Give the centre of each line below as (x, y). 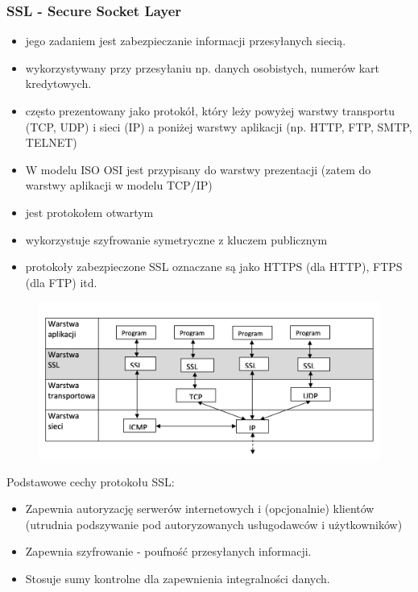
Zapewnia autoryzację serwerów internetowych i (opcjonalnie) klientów (200, 509)
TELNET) (51, 142)
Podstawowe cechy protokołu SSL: (91, 481)
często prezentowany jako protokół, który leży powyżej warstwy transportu (210, 110)
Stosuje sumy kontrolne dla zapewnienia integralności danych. (178, 578)
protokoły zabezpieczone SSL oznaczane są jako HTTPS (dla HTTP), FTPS (214, 267)
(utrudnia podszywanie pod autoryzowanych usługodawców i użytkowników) (214, 524)
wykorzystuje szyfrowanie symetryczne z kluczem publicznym (176, 239)
